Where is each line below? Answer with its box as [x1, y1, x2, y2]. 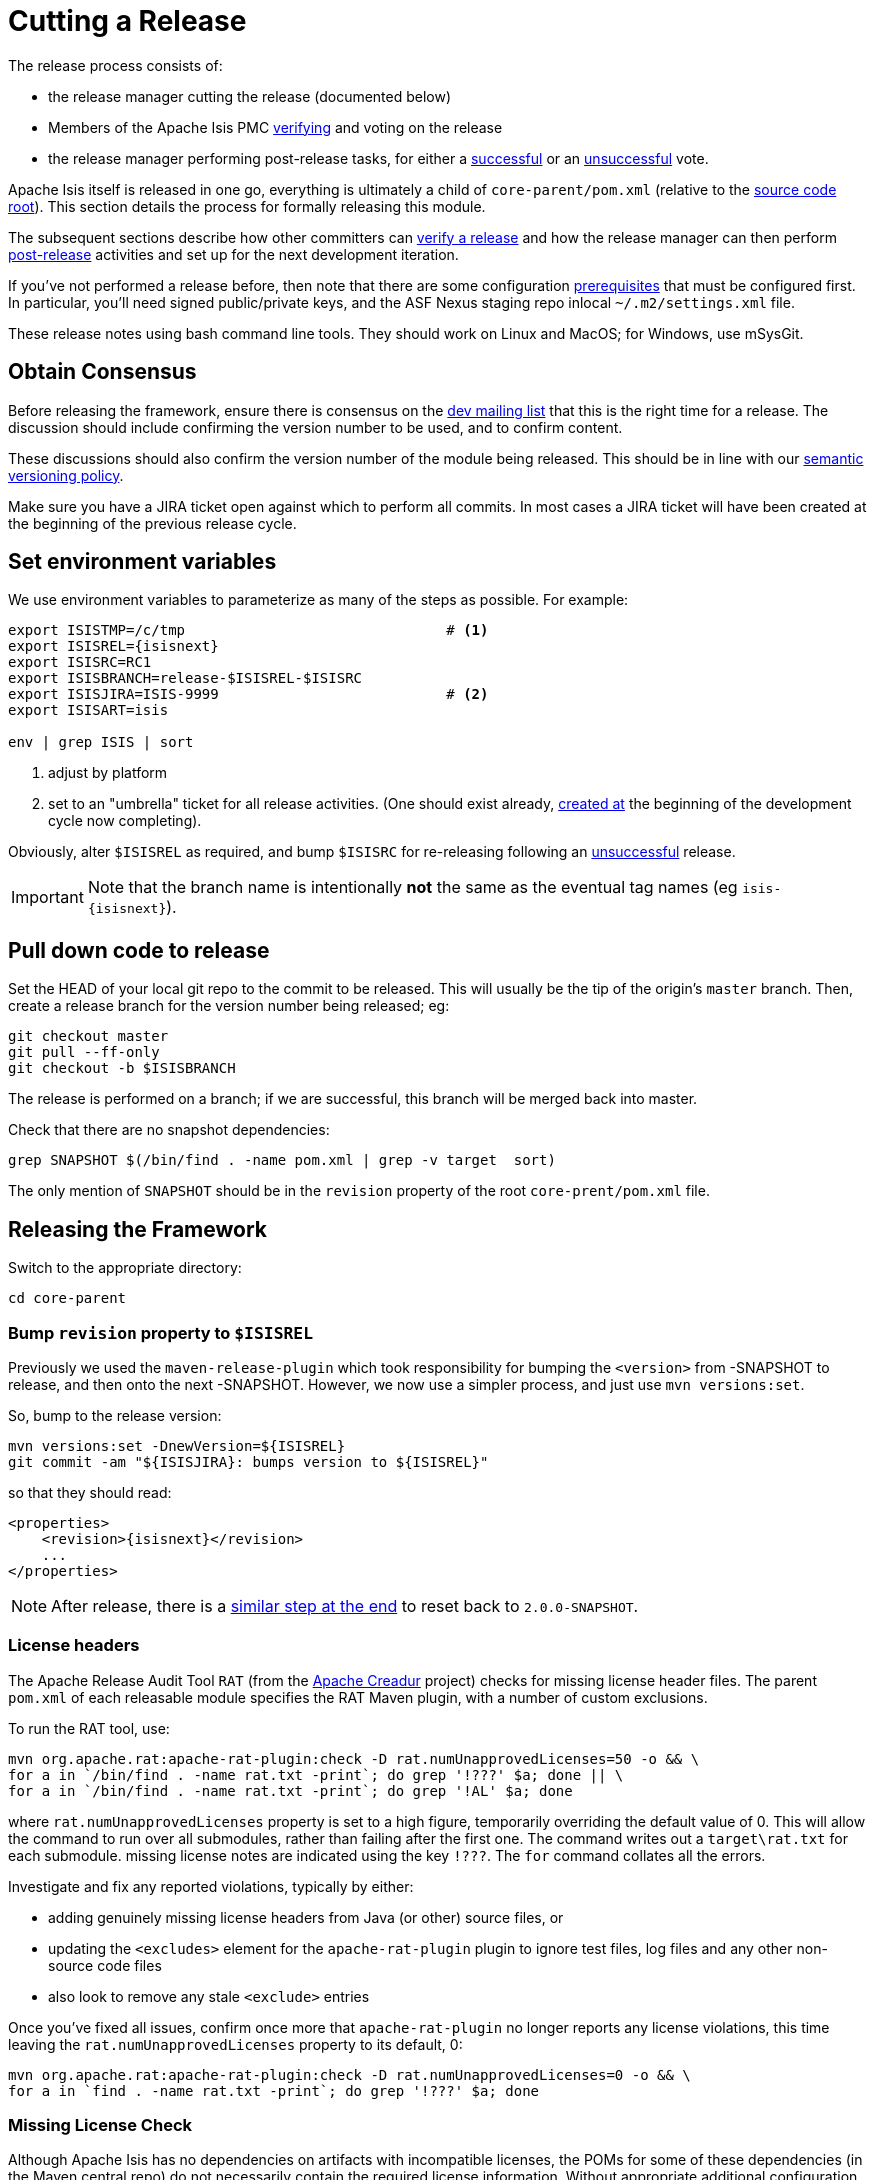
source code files [48, 1956, 162, 1974]
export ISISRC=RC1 [8, 654, 152, 671]
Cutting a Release [8, 4, 247, 38]
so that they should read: [8, 1483, 172, 1501]
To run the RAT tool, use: [8, 1719, 170, 1737]
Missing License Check [8, 2115, 192, 2135]
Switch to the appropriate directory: [8, 1259, 242, 1277]
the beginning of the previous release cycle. [8, 514, 297, 532]
